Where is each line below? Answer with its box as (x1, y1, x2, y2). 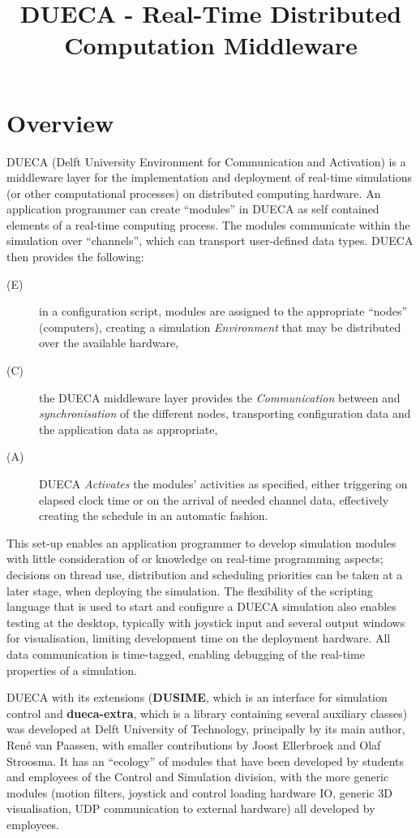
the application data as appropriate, (39, 420, 218, 437)
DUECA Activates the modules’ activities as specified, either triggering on (39, 475, 408, 492)
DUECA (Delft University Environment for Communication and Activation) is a (6, 153, 406, 170)
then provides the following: (6, 248, 144, 265)
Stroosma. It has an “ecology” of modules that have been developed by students (6, 752, 405, 769)
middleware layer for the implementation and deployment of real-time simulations (6, 169, 413, 186)
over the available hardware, (39, 334, 179, 351)
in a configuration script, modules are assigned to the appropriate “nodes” (39, 303, 408, 320)
